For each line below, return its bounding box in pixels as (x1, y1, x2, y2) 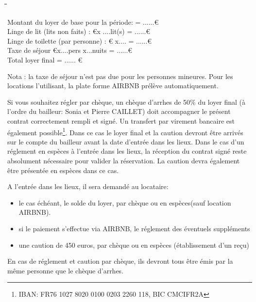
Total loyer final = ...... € (7, 54, 83, 64)
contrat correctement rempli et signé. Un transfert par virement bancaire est (7, 115, 235, 126)
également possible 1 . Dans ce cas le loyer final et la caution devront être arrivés (7, 126, 243, 137)
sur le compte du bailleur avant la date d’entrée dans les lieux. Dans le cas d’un (7, 136, 244, 146)
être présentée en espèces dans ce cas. (7, 165, 119, 175)
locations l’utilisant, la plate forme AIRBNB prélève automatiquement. (7, 80, 219, 91)
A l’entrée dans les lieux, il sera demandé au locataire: (7, 181, 169, 191)
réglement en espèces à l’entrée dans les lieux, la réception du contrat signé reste (7, 146, 247, 156)
